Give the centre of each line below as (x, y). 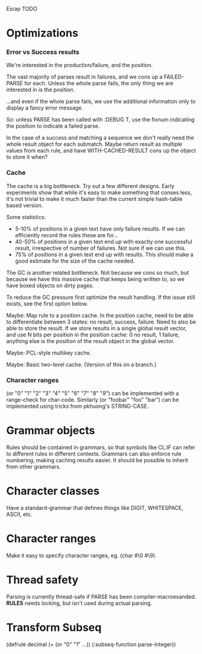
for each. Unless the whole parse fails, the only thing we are (99, 83)
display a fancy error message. (45, 108)
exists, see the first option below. (47, 303)
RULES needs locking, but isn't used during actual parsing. (79, 603)
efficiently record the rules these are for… (67, 235)
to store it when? (27, 157)
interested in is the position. (41, 90)
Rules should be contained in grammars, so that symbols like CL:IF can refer (101, 448)
